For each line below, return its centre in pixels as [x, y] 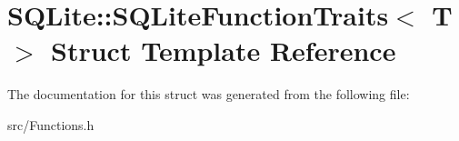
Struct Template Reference [224, 50]
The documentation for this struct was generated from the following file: [209, 94]
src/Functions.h [51, 124]
